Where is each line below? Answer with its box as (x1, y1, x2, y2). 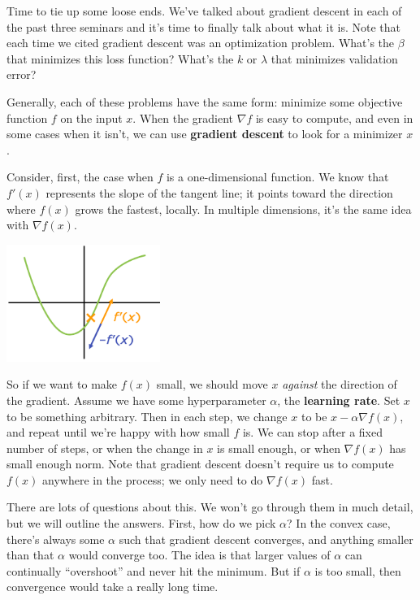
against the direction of (282, 376, 397, 393)
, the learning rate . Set (277, 391, 401, 408)
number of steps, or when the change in (6, 439, 203, 456)
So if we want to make (6, 376, 118, 393)
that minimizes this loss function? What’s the (6, 50, 234, 67)
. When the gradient (132, 109, 234, 126)
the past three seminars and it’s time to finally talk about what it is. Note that (6, 18, 401, 35)
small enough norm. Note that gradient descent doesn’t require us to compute (6, 455, 394, 472)
